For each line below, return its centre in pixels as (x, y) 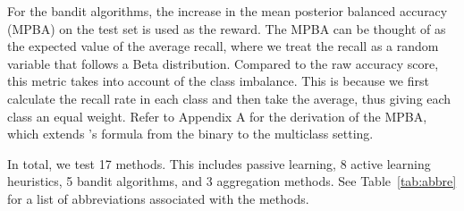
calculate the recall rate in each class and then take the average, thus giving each (229, 98)
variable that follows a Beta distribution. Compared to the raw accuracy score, (223, 63)
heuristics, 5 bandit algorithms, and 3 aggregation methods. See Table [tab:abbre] (232, 181)
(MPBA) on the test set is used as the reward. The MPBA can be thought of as (227, 28)
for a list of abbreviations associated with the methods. (158, 198)
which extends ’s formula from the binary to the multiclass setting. (190, 134)
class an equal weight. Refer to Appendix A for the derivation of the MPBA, (217, 116)
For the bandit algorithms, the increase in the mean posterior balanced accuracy (228, 11)
